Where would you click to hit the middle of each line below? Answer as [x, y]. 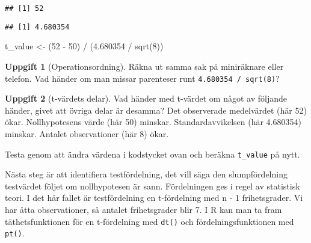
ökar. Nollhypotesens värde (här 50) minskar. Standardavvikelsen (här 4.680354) [153, 122]
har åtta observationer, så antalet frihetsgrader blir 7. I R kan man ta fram [143, 209]
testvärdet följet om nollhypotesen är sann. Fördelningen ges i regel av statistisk [152, 186]
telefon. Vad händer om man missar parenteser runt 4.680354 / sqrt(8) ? [142, 78]
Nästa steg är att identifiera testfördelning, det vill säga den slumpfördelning [146, 174]
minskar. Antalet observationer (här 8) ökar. [87, 133]
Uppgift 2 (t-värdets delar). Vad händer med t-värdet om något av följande [146, 98]
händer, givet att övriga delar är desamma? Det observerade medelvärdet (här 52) [156, 110]
